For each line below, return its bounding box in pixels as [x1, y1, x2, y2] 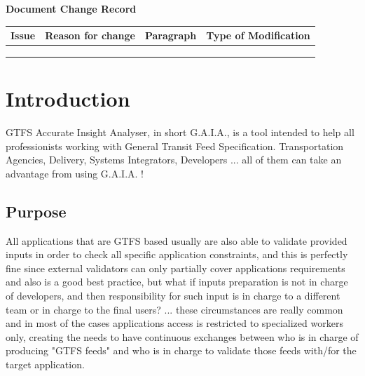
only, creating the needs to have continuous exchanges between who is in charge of [6, 329, 359, 344]
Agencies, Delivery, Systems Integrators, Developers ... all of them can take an [6, 152, 342, 167]
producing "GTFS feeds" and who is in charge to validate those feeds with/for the [6, 343, 357, 358]
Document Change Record [6, 1, 137, 15]
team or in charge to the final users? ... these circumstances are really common [6, 302, 343, 316]
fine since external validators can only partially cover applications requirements [6, 260, 345, 275]
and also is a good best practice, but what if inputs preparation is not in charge [6, 274, 348, 289]
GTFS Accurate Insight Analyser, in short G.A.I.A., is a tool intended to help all [6, 125, 354, 140]
